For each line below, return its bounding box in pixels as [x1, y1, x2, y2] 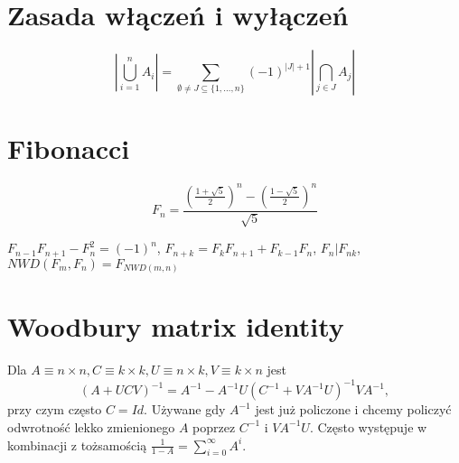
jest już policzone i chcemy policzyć [255, 400, 452, 419]
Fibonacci [7, 130, 130, 167]
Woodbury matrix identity [7, 308, 344, 345]
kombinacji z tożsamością [7, 435, 147, 454]
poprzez [192, 417, 236, 436]
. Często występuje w [309, 417, 427, 436]
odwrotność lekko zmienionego [7, 417, 175, 436]
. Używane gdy [144, 400, 226, 419]
